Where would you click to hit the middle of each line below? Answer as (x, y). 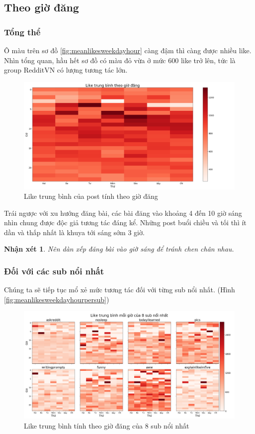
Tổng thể (22, 32)
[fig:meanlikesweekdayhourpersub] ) (57, 299)
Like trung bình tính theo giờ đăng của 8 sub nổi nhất (107, 425)
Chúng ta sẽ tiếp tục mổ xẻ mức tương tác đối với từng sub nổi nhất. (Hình (120, 290)
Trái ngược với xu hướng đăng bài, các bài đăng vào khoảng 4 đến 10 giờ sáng (123, 213)
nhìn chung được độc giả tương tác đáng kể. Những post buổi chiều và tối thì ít (125, 222)
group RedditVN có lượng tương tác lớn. (66, 70)
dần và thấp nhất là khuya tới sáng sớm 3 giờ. (74, 232)
